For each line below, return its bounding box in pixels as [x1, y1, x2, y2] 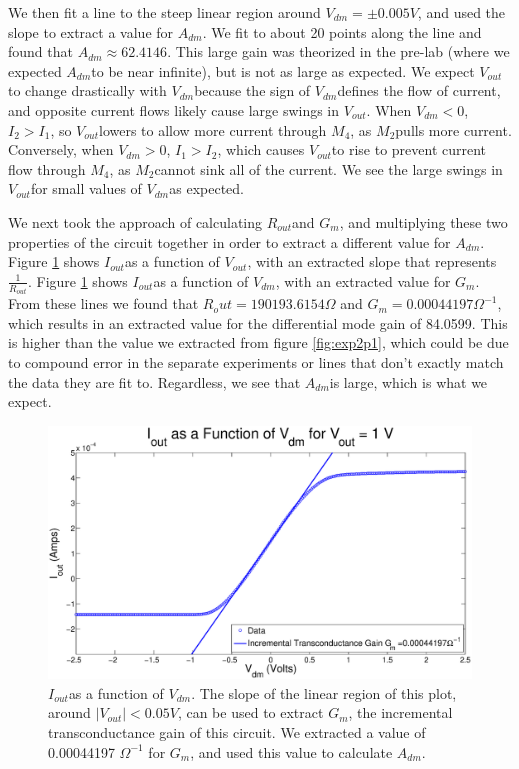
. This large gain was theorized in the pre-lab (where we [167, 41, 510, 62]
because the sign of [194, 80, 311, 101]
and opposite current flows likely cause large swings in [8, 99, 340, 120]
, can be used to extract [177, 702, 324, 723]
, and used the [417, 2, 506, 22]
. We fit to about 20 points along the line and [202, 21, 482, 42]
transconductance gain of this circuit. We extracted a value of [48, 721, 426, 742]
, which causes [217, 139, 305, 160]
